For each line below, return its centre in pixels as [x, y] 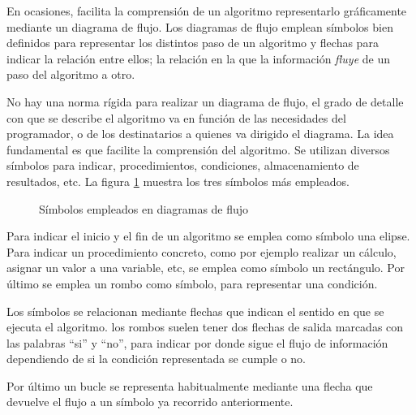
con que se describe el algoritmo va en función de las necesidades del [176, 117]
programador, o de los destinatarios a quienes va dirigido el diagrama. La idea [200, 134]
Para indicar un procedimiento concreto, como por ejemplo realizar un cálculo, [202, 251]
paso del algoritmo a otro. [71, 74]
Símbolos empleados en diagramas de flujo [144, 208]
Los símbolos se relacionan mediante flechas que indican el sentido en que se [195, 311]
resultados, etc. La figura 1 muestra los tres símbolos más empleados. [178, 181]
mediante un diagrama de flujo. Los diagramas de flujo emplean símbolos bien [200, 26]
